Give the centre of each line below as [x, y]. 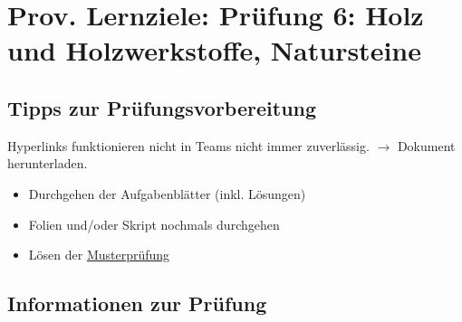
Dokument [426, 145]
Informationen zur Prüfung [137, 303]
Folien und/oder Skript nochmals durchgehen [154, 224]
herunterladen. [48, 163]
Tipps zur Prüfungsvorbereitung [162, 107]
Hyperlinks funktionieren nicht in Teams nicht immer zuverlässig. [188, 145]
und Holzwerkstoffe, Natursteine [214, 50]
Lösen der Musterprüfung [99, 255]
